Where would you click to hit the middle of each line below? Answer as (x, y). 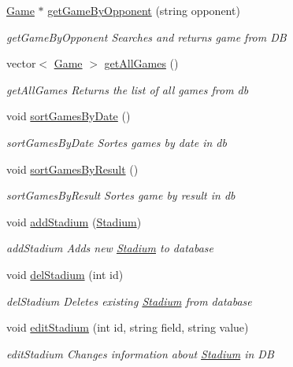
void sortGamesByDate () (69, 116)
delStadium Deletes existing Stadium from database (129, 301)
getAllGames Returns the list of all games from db (128, 89)
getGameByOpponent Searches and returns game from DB (146, 37)
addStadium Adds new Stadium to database (110, 248)
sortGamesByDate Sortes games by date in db (117, 142)
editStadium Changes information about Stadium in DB (140, 353)
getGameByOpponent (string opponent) (144, 10)
